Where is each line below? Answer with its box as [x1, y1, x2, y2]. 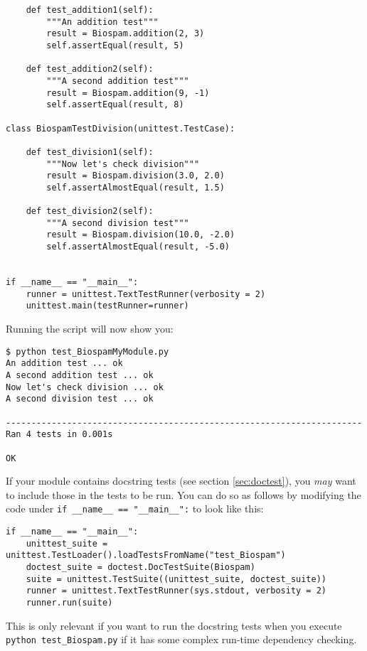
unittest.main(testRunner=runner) [26, 301, 189, 311]
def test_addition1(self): [26, 5, 154, 15]
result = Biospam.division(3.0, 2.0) [46, 171, 225, 181]
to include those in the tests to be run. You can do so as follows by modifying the [6, 487, 361, 502]
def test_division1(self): [26, 146, 154, 157]
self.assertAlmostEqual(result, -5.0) [46, 242, 230, 252]
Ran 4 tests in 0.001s [6, 429, 113, 440]
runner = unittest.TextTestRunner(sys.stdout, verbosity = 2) [26, 586, 327, 596]
